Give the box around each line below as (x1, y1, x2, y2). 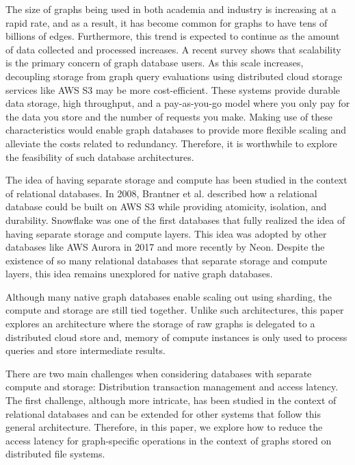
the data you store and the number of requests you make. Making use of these (5, 109, 333, 123)
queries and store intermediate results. (5, 343, 166, 357)
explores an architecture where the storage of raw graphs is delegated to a (5, 316, 315, 331)
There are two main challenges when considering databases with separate (5, 366, 312, 380)
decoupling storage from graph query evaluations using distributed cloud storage (5, 68, 343, 83)
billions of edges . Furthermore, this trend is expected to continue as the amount (5, 29, 340, 43)
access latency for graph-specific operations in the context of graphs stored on (5, 433, 332, 447)
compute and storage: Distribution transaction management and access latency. (5, 379, 339, 394)
